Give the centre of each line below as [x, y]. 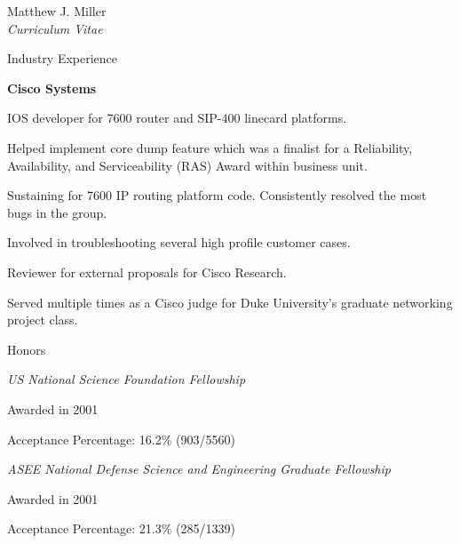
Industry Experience [63, 58]
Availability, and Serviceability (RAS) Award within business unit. [187, 165]
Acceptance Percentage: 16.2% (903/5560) [121, 439]
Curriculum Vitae [55, 28]
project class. [43, 320]
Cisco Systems [52, 88]
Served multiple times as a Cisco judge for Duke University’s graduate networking [230, 302]
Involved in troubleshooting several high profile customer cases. [179, 242]
